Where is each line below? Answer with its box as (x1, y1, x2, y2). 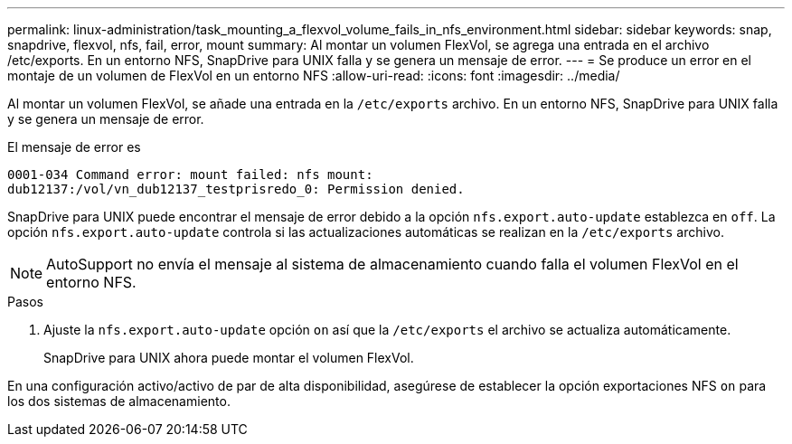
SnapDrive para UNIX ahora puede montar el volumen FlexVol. (43, 350, 414, 365)
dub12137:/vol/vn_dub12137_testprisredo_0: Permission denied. (7, 182, 465, 196)
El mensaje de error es (7, 139, 141, 155)
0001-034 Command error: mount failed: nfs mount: (7, 167, 373, 182)
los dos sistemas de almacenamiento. (7, 393, 231, 409)
